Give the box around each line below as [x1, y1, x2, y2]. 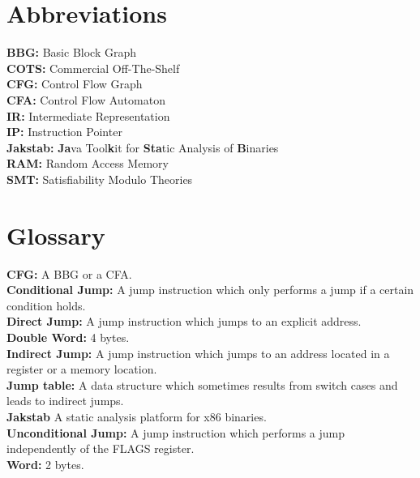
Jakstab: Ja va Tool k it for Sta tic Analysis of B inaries [6, 139, 279, 156]
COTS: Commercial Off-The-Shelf [6, 59, 180, 76]
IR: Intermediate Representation [6, 107, 170, 124]
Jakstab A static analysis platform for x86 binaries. [6, 408, 267, 425]
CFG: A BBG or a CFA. [6, 265, 132, 282]
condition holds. [6, 297, 86, 314]
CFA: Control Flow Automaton [6, 91, 165, 108]
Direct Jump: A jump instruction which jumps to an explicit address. [6, 313, 362, 330]
